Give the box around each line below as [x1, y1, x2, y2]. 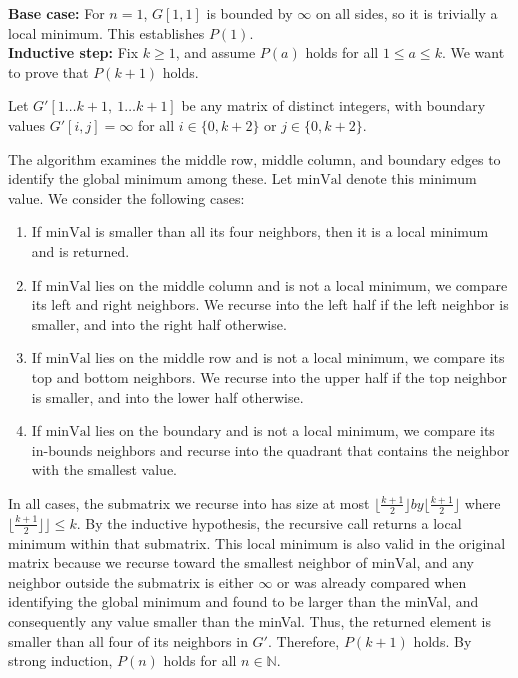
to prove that [8, 61, 89, 82]
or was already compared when [277, 571, 467, 592]
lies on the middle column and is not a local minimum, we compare [95, 274, 508, 295]
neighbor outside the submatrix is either [8, 571, 254, 592]
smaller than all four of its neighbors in [8, 630, 248, 651]
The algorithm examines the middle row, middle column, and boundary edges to [8, 148, 501, 169]
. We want [441, 42, 505, 63]
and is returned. [31, 240, 130, 261]
